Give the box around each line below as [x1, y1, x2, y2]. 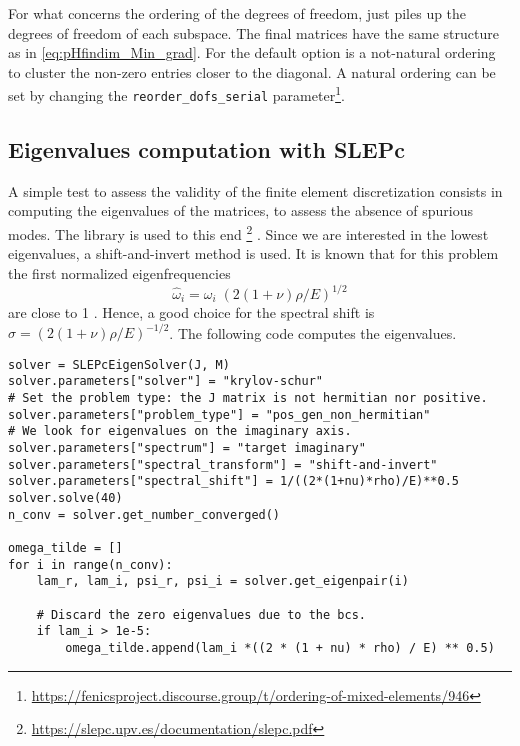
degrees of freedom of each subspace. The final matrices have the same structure [8, 22, 499, 43]
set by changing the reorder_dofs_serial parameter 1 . [8, 82, 345, 106]
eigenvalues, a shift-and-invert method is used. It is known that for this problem [8, 243, 499, 264]
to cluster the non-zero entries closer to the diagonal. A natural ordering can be [8, 61, 496, 82]
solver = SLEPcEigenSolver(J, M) [8, 357, 230, 372]
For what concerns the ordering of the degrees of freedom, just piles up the [8, 3, 467, 23]
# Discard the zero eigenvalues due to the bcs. [36, 607, 366, 622]
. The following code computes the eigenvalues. [169, 322, 457, 343]
